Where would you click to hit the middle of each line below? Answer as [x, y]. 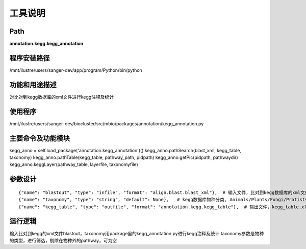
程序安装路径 [30, 58]
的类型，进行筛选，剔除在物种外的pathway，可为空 [63, 240]
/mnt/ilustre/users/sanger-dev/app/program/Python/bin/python [76, 70]
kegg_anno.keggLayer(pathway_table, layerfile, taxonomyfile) [74, 164]
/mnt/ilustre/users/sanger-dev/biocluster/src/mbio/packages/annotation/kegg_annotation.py [107, 123]
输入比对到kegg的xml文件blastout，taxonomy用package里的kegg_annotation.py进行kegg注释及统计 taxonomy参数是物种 [137, 233]
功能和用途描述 [33, 85]
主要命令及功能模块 [40, 138]
